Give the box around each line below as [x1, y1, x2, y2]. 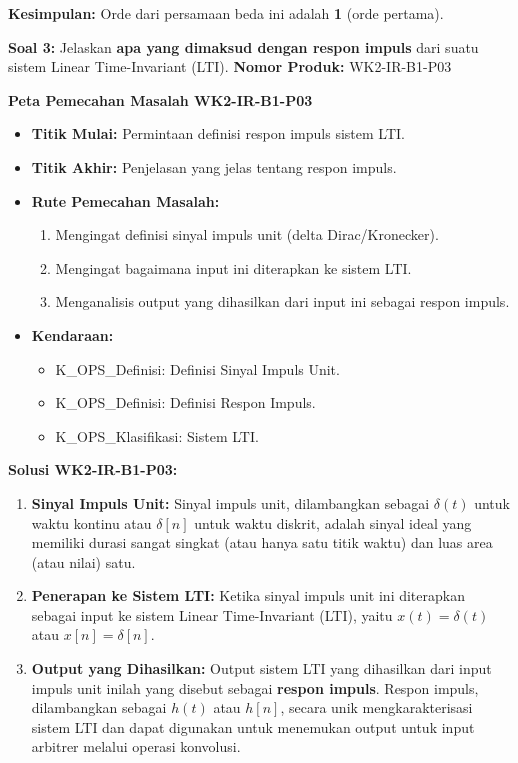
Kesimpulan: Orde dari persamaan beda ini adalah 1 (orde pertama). [8, 3, 444, 23]
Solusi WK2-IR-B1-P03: [8, 459, 178, 480]
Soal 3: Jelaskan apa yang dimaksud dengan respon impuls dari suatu [8, 36, 479, 57]
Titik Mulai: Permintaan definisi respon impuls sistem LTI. [31, 123, 405, 144]
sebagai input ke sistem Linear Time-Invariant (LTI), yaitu [31, 604, 393, 625]
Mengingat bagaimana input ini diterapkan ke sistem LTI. [55, 257, 412, 278]
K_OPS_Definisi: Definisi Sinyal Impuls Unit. [55, 358, 340, 379]
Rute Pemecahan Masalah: [31, 190, 220, 211]
